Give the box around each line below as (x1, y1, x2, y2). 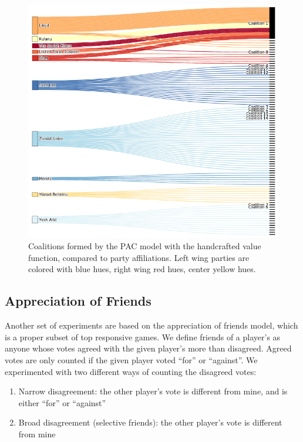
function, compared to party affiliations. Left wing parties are (28, 251, 250, 263)
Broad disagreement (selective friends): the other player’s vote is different (18, 416, 282, 428)
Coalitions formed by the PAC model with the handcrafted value (28, 240, 261, 252)
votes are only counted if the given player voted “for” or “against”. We (5, 353, 258, 366)
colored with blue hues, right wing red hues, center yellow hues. (28, 263, 256, 275)
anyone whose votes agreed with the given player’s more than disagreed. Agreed (5, 342, 292, 354)
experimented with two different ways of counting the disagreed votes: (5, 365, 257, 377)
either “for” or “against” (18, 396, 106, 408)
